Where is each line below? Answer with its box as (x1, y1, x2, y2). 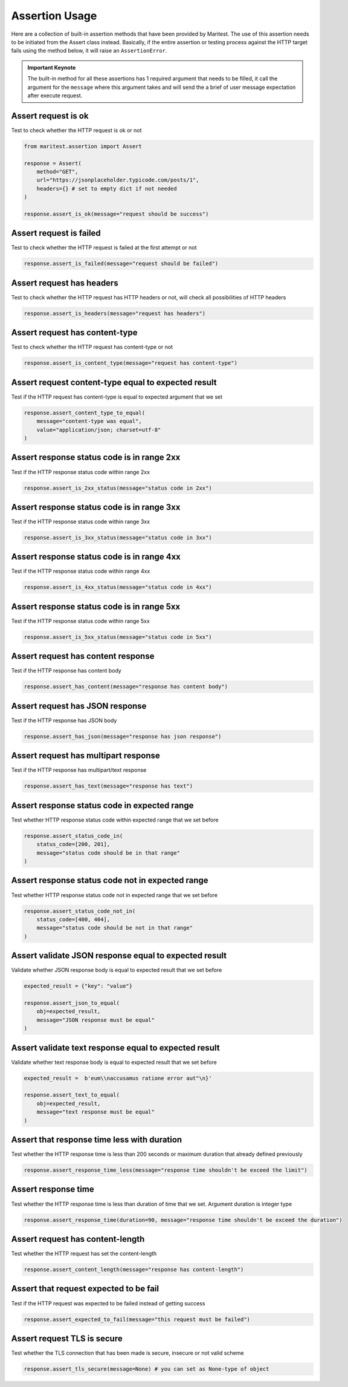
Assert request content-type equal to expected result (11, 377, 217, 387)
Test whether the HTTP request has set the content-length (11, 1250, 157, 1258)
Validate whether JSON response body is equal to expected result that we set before (11, 967, 222, 974)
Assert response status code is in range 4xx (11, 552, 181, 562)
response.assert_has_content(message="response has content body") (24, 684, 228, 690)
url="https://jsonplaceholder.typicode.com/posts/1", (36, 177, 199, 184)
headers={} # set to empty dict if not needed (36, 185, 178, 192)
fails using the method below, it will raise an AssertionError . (11, 47, 167, 54)
